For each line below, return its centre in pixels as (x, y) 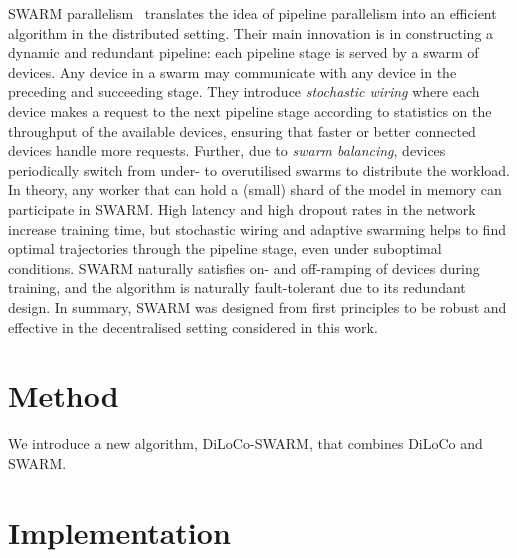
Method (63, 395)
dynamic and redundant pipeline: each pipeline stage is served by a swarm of (243, 52)
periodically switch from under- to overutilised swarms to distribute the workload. (259, 169)
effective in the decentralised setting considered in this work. (193, 326)
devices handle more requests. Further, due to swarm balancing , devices (227, 150)
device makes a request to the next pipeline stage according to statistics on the (250, 110)
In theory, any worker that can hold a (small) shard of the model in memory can (255, 189)
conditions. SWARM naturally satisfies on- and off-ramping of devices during (244, 267)
